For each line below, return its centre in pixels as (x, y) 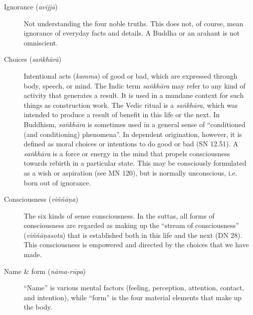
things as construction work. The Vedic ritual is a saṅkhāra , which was (131, 105)
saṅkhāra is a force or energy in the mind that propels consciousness (127, 153)
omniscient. (41, 42)
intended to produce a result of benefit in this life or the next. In (122, 114)
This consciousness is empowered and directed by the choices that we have (136, 245)
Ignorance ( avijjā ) (31, 6)
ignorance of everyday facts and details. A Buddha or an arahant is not (132, 33)
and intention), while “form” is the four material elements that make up (133, 297)
